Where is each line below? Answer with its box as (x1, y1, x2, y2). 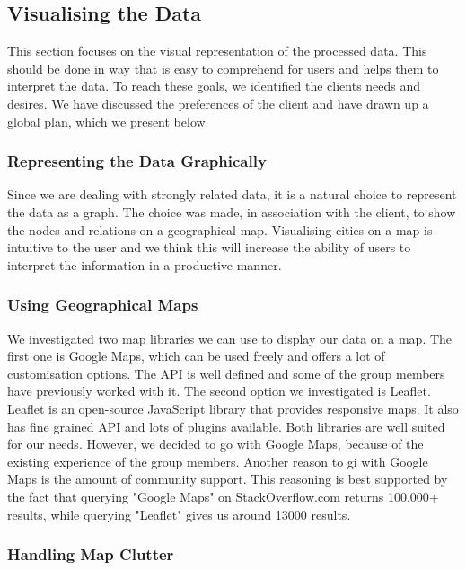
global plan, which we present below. (7, 111, 209, 130)
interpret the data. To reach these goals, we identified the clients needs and (7, 76, 421, 95)
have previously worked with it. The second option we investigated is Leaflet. (7, 381, 431, 400)
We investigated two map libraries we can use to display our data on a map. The (7, 329, 453, 347)
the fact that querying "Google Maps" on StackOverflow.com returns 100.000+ (7, 487, 439, 505)
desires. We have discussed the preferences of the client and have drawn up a (7, 93, 429, 112)
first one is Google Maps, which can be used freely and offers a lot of (7, 346, 385, 365)
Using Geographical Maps (7, 294, 198, 316)
